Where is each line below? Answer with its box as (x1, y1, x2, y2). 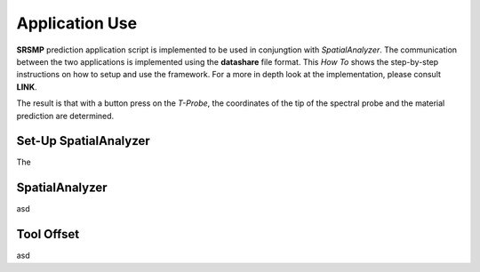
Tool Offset (16, 227, 80, 242)
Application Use (16, 13, 138, 33)
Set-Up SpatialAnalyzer (16, 133, 150, 148)
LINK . (16, 81, 37, 92)
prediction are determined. (16, 110, 115, 121)
